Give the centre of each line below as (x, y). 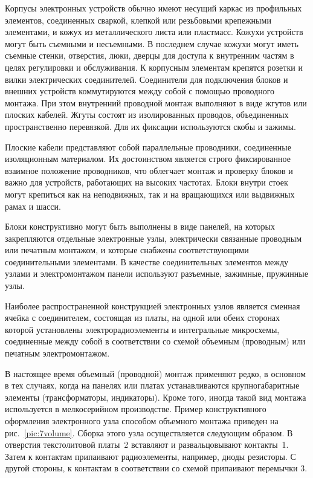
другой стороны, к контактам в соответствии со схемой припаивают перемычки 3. (156, 468)
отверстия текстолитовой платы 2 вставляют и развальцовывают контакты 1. (147, 444)
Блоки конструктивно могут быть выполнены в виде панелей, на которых (140, 226)
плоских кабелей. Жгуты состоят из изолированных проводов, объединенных (147, 115)
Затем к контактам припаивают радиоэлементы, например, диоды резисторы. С (150, 456)
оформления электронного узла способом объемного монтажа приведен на (142, 421)
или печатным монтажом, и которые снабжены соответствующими (127, 250)
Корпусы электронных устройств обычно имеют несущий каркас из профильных (153, 8)
